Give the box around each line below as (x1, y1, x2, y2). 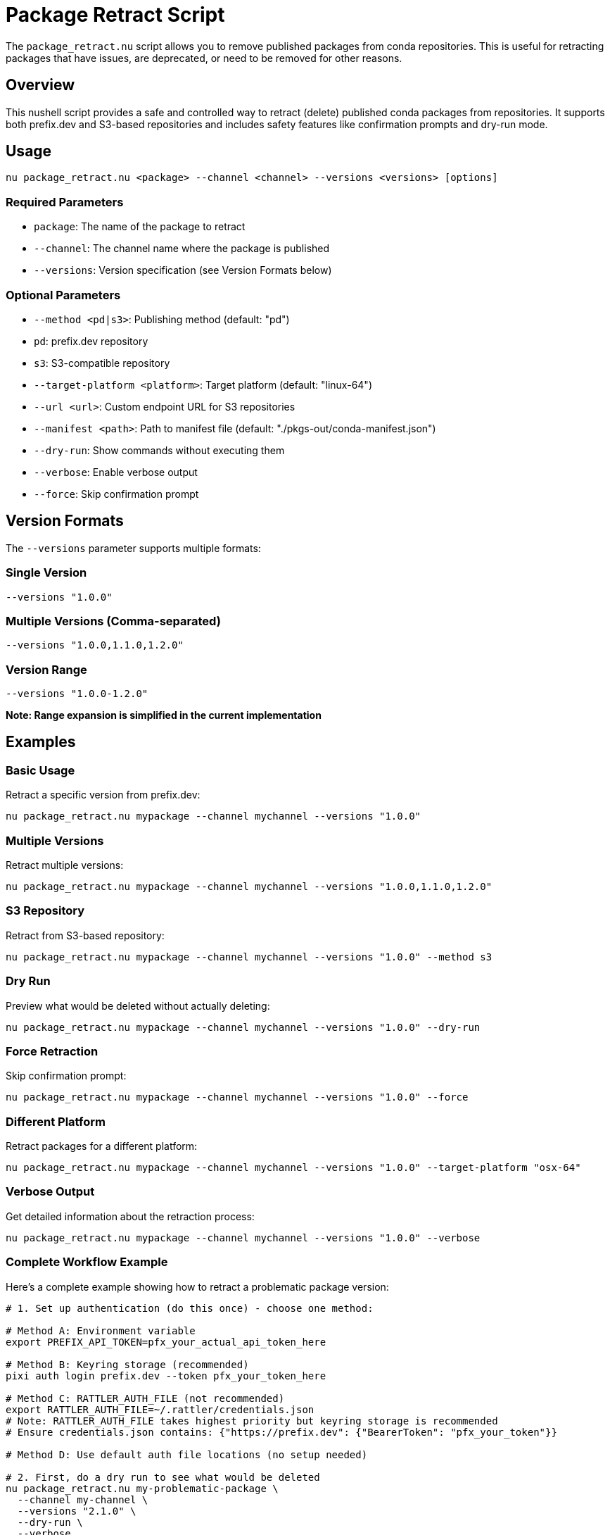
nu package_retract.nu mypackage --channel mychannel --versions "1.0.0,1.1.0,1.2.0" (6, 881, 493, 892)
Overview (6, 76, 75, 94)
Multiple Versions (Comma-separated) (6, 613, 221, 628)
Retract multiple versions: (6, 859, 124, 871)
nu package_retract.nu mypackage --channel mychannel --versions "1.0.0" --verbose (6, 1232, 481, 1243)
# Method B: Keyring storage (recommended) (6, 1358, 249, 1370)
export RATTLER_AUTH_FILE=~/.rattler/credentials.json (6, 1403, 314, 1415)
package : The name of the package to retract (34, 220, 246, 233)
